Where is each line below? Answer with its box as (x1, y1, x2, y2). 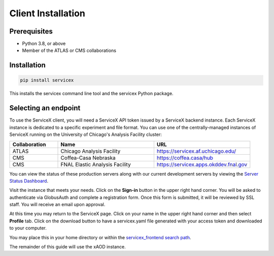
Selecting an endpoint (9, 104, 81, 112)
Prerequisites (9, 27, 53, 36)
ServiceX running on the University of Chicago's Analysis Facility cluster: (9, 131, 162, 137)
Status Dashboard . (9, 178, 48, 184)
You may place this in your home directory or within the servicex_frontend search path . (9, 234, 191, 240)
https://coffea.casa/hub (156, 154, 213, 161)
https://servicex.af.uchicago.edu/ (156, 148, 236, 155)
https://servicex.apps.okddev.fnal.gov (156, 161, 248, 168)
